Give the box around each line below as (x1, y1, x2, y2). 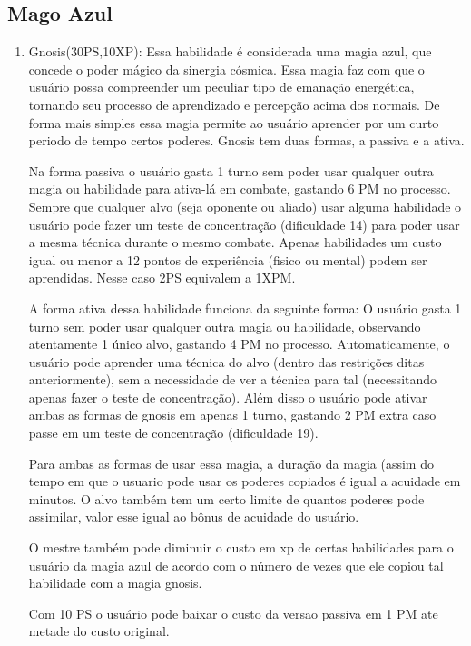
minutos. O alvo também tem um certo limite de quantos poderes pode (28, 489, 425, 508)
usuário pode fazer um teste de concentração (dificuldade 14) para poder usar (28, 214, 460, 234)
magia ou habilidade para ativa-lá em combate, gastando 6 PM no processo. (28, 179, 451, 198)
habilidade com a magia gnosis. (28, 573, 202, 592)
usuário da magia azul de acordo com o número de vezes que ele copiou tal (28, 555, 444, 574)
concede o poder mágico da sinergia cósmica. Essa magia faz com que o (28, 59, 425, 78)
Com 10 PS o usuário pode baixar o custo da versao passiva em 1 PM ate (28, 603, 438, 622)
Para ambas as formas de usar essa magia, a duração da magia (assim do (28, 453, 434, 472)
